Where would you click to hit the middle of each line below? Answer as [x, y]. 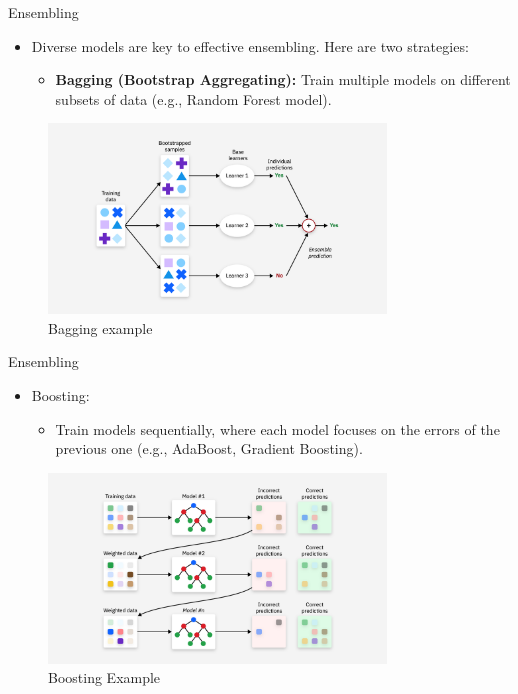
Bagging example [100, 327]
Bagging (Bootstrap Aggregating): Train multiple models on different [283, 79]
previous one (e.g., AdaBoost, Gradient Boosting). [209, 448]
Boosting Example [104, 677]
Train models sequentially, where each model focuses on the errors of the [277, 428]
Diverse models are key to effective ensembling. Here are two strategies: [250, 45]
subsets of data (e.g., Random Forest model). [193, 98]
